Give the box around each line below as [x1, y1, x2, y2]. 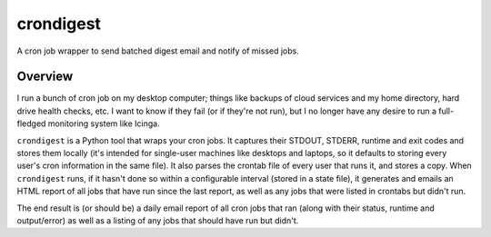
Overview [16, 69, 74, 84]
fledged [16, 118, 46, 129]
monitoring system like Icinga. [47, 118, 160, 129]
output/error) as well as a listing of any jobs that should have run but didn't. [16, 214, 299, 226]
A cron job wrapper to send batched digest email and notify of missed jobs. [16, 45, 299, 56]
